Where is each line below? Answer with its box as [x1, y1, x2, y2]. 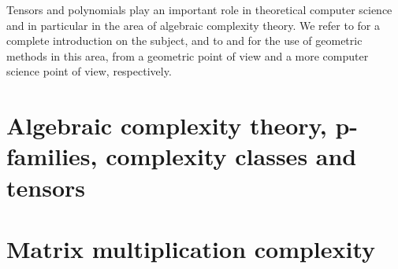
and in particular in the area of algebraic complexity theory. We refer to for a [6, 17, 381, 33]
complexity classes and [106, 140, 357, 172]
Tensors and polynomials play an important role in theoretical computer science [6, 2, 392, 17]
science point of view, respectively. [6, 63, 172, 79]
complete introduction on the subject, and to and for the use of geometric [6, 32, 363, 49]
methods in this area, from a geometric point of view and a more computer [6, 47, 369, 64]
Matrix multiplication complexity [6, 232, 376, 264]
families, [6, 140, 98, 172]
